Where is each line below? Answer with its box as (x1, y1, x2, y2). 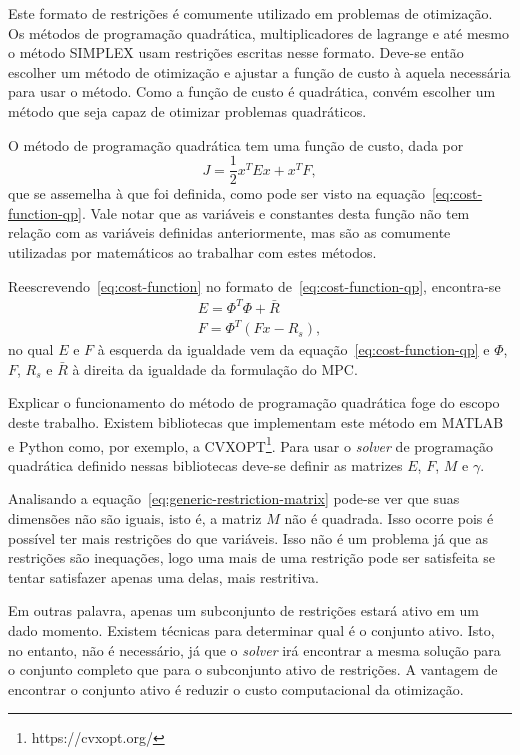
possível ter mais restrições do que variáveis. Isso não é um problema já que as (8, 527, 488, 548)
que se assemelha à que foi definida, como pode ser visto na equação (8, 183, 425, 204)
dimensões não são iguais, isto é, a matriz (8, 508, 262, 529)
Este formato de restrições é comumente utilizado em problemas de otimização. (8, 3, 493, 23)
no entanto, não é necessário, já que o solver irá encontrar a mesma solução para (8, 639, 501, 660)
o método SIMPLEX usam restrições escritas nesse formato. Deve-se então (8, 42, 464, 63)
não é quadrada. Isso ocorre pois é (284, 508, 494, 529)
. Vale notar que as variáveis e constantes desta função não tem (81, 202, 470, 223)
